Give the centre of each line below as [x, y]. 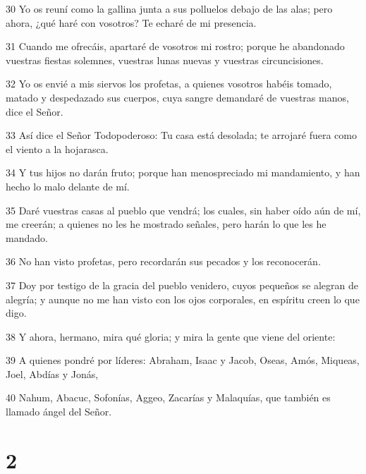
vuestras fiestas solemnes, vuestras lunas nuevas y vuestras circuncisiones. [165, 60]
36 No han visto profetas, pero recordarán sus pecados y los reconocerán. [163, 261]
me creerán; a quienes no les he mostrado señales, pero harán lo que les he [166, 224]
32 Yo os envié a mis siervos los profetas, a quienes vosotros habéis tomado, [169, 84]
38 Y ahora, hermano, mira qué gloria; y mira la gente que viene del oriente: [171, 336]
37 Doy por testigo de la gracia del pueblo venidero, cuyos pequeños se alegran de [182, 285]
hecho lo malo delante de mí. [68, 186]
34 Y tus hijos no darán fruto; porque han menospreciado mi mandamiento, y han [183, 172]
